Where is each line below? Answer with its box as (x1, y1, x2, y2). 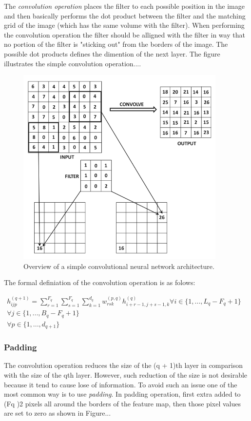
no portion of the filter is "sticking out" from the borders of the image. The (4, 39, 228, 49)
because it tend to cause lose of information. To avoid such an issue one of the (4, 379, 237, 389)
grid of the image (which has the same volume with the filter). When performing (4, 20, 245, 30)
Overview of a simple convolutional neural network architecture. (23, 261, 214, 271)
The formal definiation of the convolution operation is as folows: (4, 277, 195, 287)
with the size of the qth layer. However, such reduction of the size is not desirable (4, 369, 248, 380)
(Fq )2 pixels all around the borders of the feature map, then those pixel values (4, 398, 241, 408)
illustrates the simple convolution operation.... (4, 58, 141, 68)
